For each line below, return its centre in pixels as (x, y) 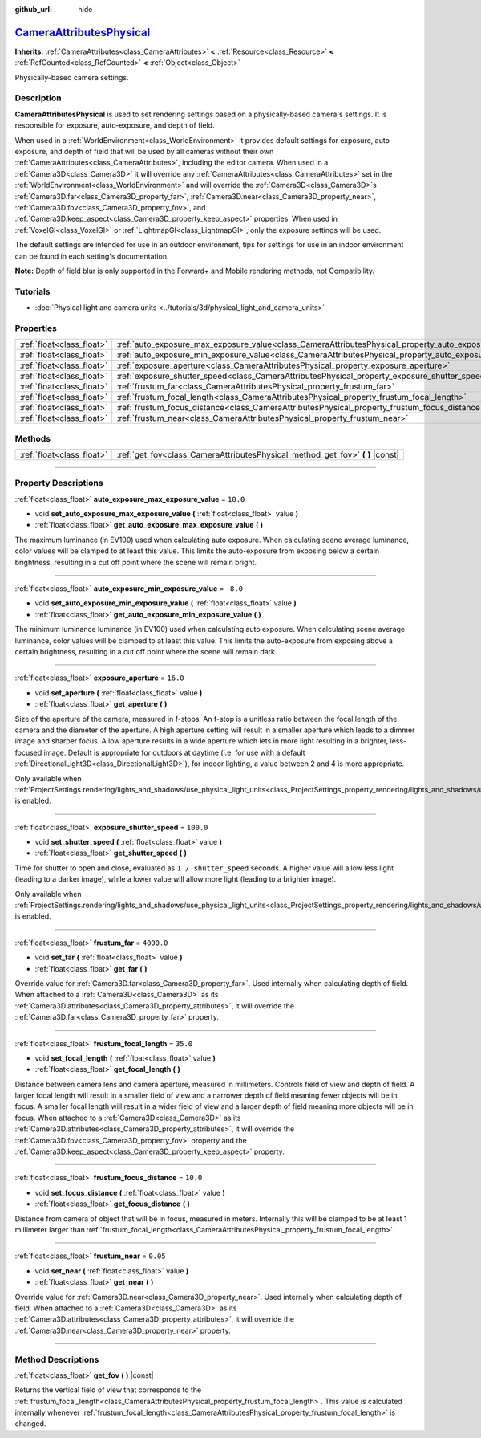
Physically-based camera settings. (72, 77)
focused (28, 752)
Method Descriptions (57, 1359)
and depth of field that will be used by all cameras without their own (162, 151)
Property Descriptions (59, 483)
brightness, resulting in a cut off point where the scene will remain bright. (135, 562)
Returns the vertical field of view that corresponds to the (108, 1390)
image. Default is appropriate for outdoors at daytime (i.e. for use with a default (174, 752)
